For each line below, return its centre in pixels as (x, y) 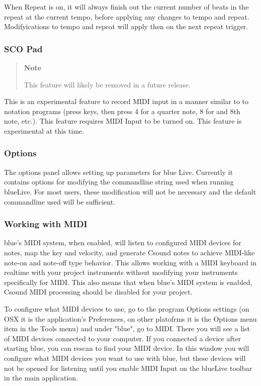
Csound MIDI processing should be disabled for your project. (98, 292)
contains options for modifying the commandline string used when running (119, 182)
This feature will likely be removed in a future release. (107, 84)
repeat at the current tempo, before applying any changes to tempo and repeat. (127, 16)
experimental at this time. (44, 130)
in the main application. (41, 378)
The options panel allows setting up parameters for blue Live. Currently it (118, 172)
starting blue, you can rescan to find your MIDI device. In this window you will (127, 348)
